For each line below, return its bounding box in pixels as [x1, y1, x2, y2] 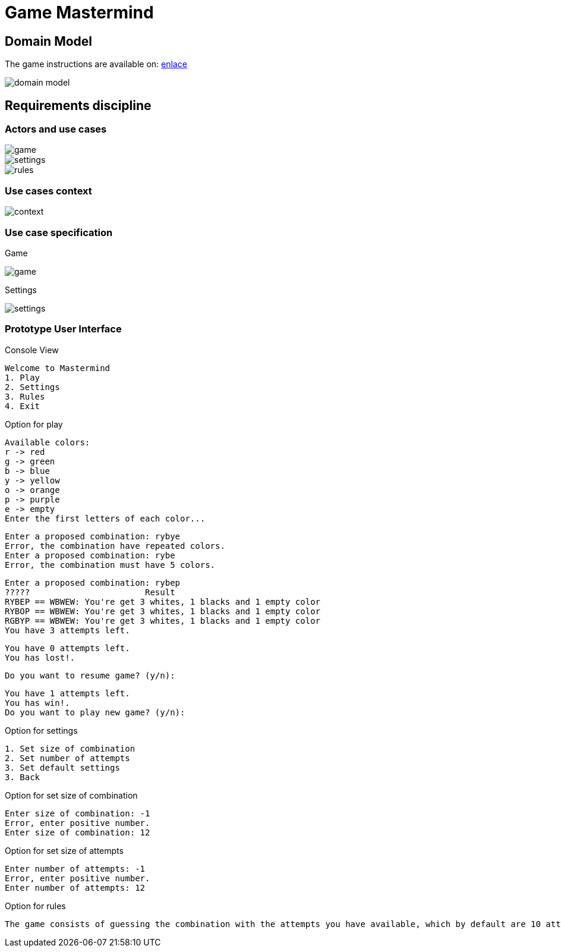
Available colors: [5, 437, 90, 447]
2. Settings [5, 382, 60, 392]
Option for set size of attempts [5, 845, 124, 856]
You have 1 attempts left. [5, 688, 130, 698]
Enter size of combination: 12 [5, 827, 150, 837]
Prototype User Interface [5, 323, 122, 335]
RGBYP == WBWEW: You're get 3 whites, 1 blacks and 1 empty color [5, 615, 321, 626]
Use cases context [5, 184, 92, 197]
